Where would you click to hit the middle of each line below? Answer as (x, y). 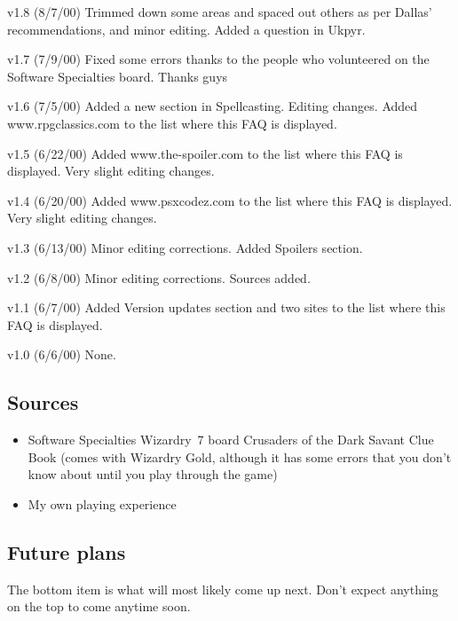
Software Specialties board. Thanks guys (118, 76)
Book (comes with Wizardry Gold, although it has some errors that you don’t (240, 456)
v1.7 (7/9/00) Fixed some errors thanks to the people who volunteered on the (218, 59)
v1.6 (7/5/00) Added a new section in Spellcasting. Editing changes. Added (213, 106)
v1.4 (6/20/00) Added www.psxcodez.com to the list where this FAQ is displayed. (230, 200)
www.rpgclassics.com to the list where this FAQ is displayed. (172, 123)
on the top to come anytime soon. (99, 606)
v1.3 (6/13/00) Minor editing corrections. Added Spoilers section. (185, 247)
